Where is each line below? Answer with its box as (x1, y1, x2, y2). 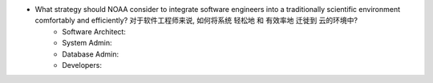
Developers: (62, 60, 102, 69)
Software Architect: (62, 26, 126, 36)
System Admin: (62, 38, 112, 48)
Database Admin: (62, 49, 119, 59)
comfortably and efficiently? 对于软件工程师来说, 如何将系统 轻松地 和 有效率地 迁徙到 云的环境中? (34, 16, 358, 26)
